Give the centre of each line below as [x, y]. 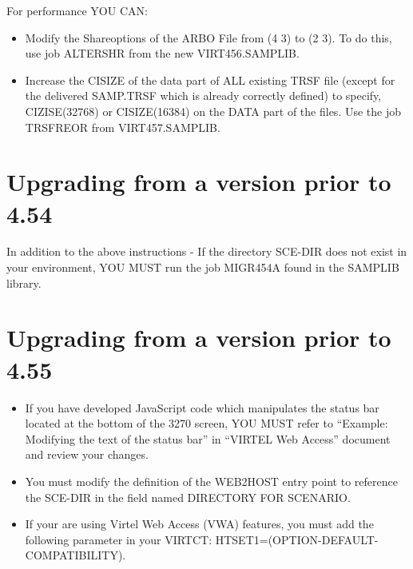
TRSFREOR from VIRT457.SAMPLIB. [123, 127]
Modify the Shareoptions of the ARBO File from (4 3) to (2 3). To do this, [208, 37]
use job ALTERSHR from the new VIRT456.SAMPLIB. [162, 53]
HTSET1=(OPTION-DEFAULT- [297, 539]
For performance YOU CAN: [77, 10]
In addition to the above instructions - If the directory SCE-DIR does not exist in [207, 251]
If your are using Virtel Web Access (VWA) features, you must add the [199, 524]
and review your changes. [87, 454]
